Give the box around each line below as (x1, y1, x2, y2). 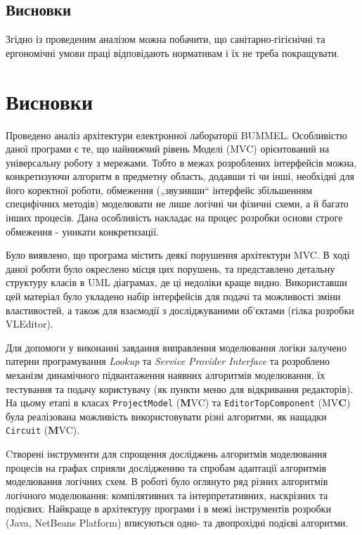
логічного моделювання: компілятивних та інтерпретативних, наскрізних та (6, 487, 328, 502)
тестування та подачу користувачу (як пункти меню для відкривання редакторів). (6, 381, 354, 396)
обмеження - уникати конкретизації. (6, 224, 159, 238)
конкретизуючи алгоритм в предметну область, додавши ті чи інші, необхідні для (6, 169, 354, 183)
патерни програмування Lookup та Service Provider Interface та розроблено (6, 354, 330, 368)
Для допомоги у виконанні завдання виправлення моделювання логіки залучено (6, 340, 347, 354)
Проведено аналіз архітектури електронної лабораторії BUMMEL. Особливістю (6, 127, 347, 142)
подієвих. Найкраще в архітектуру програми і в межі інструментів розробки (6, 501, 331, 516)
